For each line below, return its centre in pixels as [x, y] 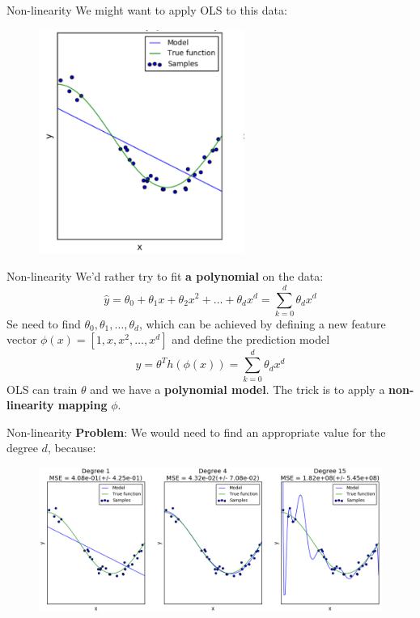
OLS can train [42, 389]
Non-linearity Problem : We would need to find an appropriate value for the [196, 432]
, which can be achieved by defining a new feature [262, 323]
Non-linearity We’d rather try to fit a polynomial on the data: [165, 276]
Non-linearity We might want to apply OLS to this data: [147, 10]
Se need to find [44, 323]
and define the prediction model [251, 339]
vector [22, 339]
